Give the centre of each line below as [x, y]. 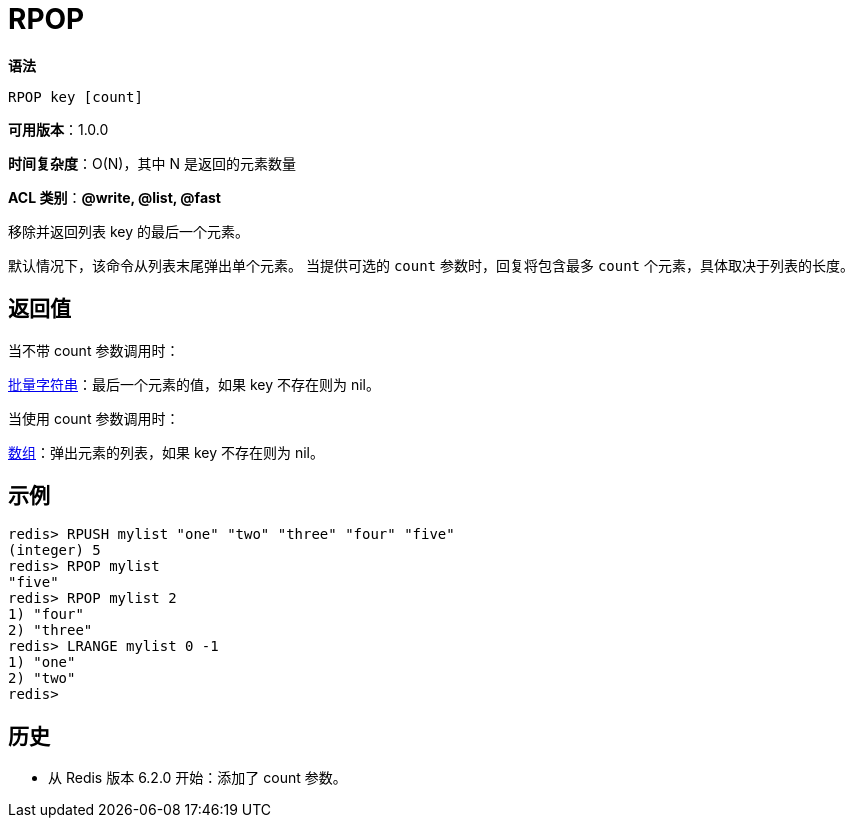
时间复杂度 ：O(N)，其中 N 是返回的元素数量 [152, 163]
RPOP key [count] [75, 96]
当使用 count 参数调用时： [94, 418]
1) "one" [42, 662]
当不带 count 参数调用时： [94, 350]
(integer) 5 [54, 550]
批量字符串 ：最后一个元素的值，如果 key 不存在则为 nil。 [194, 384]
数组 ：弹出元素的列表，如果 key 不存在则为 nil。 [166, 452]
